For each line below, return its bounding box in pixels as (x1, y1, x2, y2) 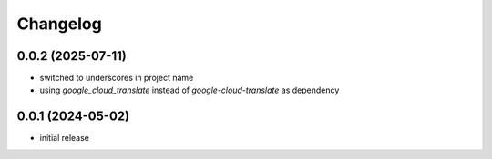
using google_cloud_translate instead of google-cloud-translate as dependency (39, 84, 340, 95)
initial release (39, 133, 90, 144)
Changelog (16, 14, 102, 34)
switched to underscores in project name (39, 73, 194, 84)
